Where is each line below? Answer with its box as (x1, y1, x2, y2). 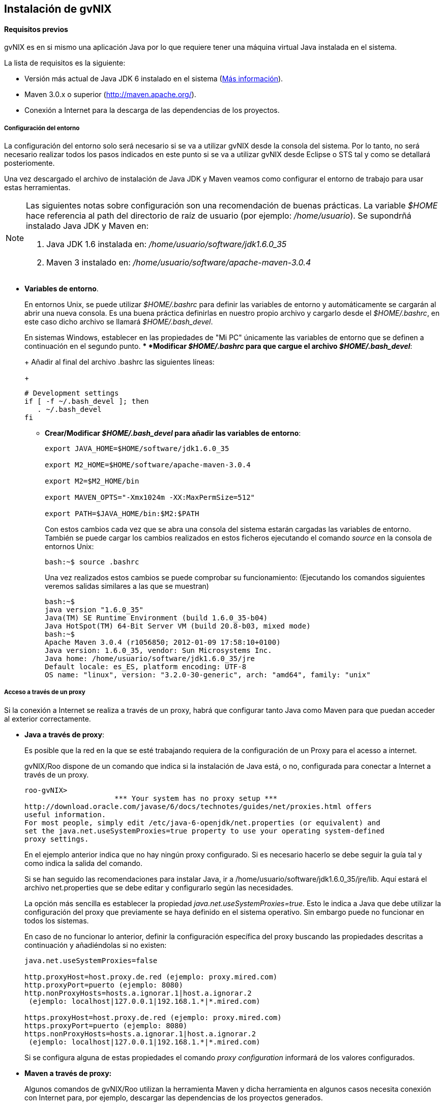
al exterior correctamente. (4, 714, 91, 723)
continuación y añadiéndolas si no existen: (24, 940, 167, 949)
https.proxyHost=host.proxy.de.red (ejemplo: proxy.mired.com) (24, 1013, 282, 1022)
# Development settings (24, 389, 119, 397)
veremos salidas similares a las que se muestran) (45, 582, 209, 590)
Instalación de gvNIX (4, 3, 112, 15)
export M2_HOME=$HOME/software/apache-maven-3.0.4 (45, 461, 251, 469)
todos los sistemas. (24, 916, 89, 925)
